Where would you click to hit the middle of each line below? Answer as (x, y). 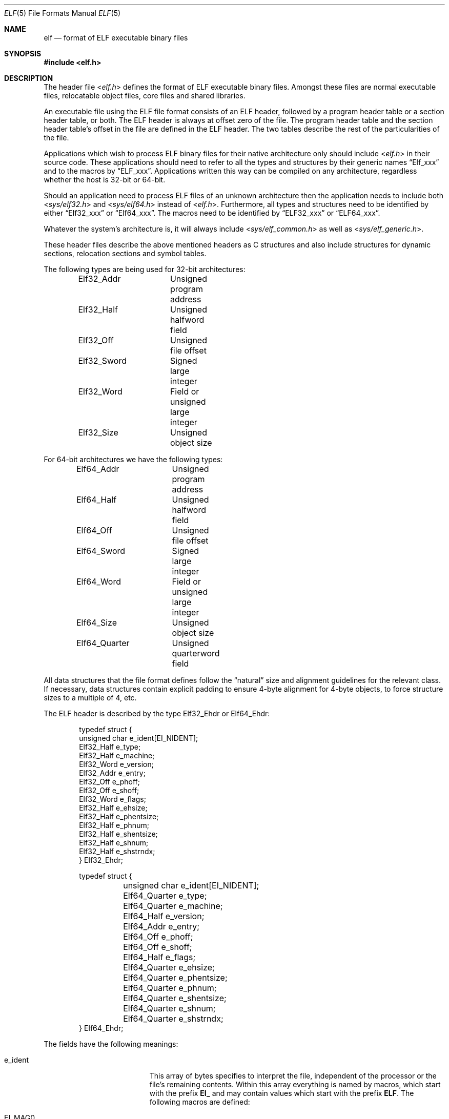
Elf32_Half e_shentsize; (118, 834)
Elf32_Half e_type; (110, 747)
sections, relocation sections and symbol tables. (125, 253)
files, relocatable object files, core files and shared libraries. (145, 96)
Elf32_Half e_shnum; (114, 843)
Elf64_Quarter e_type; (165, 896)
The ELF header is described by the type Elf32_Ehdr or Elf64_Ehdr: (157, 713)
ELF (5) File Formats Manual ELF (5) (63, 13)
